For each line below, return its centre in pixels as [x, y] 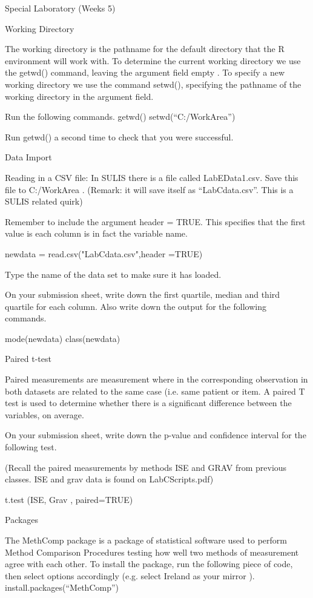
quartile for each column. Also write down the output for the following [136, 306]
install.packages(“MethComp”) [62, 587]
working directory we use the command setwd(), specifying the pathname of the [153, 84]
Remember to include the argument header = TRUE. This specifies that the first [155, 221]
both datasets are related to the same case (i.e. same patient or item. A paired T [155, 391]
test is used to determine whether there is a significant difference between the [148, 403]
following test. [31, 447]
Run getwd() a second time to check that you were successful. [119, 136]
